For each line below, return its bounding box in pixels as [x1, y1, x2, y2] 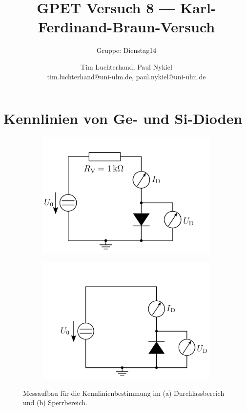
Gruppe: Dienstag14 [96, 45, 157, 55]
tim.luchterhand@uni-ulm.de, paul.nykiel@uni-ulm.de [47, 71, 206, 81]
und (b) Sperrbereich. [23, 397, 87, 408]
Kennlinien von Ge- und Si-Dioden [3, 108, 243, 128]
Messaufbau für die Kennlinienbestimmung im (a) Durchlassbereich [23, 387, 225, 398]
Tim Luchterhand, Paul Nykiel [81, 61, 172, 72]
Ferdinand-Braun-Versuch [38, 17, 215, 37]
